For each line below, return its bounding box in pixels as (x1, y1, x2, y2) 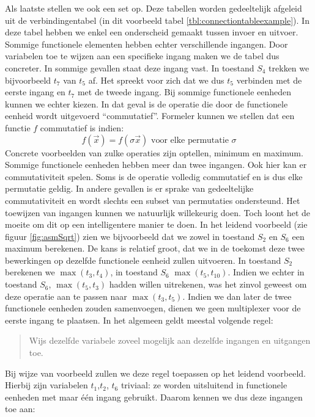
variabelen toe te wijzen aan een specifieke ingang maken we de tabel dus (5, 49, 280, 62)
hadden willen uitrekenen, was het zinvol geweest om (109, 278, 307, 291)
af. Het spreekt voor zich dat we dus (88, 73, 224, 86)
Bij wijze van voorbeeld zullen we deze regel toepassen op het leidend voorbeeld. (5, 366, 306, 379)
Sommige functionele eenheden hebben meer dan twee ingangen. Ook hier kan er (5, 158, 307, 171)
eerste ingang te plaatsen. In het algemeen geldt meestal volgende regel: (5, 313, 273, 326)
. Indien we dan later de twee (182, 289, 292, 302)
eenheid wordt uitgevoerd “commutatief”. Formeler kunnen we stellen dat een (5, 109, 295, 122)
